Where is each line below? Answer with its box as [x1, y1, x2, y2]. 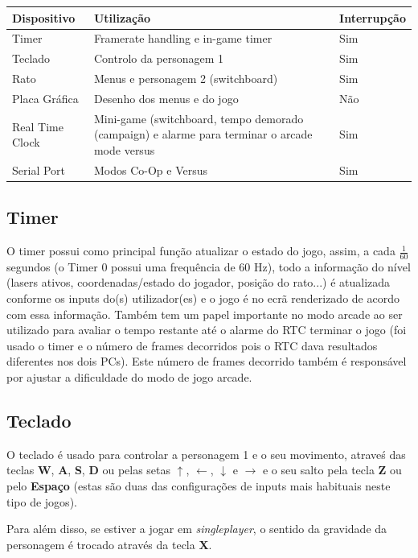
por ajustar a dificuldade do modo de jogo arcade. [6, 369, 252, 386]
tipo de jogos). [6, 493, 77, 510]
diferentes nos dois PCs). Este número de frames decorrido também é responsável [6, 353, 407, 370]
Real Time [12, 118, 64, 134]
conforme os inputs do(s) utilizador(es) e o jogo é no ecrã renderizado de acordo [6, 290, 400, 307]
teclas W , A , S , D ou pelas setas [6, 461, 171, 478]
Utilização [93, 9, 151, 26]
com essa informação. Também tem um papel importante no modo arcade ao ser [6, 305, 403, 322]
